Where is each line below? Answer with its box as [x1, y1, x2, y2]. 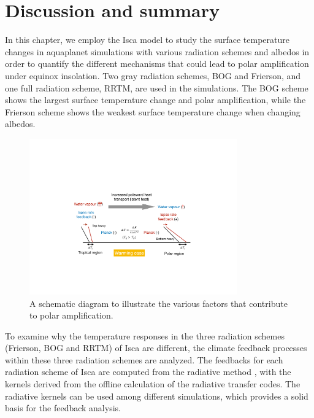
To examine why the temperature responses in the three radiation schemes [5, 329, 285, 342]
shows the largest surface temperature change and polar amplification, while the [5, 93, 306, 106]
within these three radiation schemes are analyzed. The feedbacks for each [5, 353, 283, 366]
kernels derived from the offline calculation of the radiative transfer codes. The [5, 377, 301, 390]
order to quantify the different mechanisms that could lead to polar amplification [5, 57, 309, 70]
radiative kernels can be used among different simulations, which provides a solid [5, 389, 308, 402]
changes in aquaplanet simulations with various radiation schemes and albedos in [5, 45, 310, 58]
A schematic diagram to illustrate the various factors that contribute [29, 296, 288, 309]
